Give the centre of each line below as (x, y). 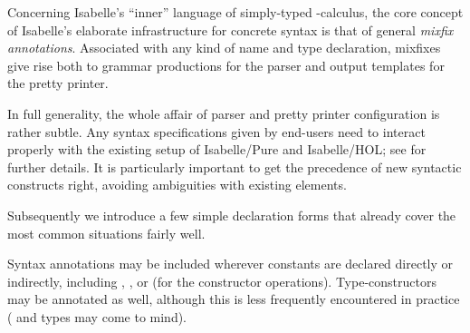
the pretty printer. (58, 83)
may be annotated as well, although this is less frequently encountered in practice (234, 299)
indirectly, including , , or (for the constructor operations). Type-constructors (222, 281)
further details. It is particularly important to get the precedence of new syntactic (235, 166)
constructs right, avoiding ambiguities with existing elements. (177, 185)
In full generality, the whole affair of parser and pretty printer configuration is (224, 113)
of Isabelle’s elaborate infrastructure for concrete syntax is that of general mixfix (230, 29)
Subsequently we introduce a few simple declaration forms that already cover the (232, 215)
